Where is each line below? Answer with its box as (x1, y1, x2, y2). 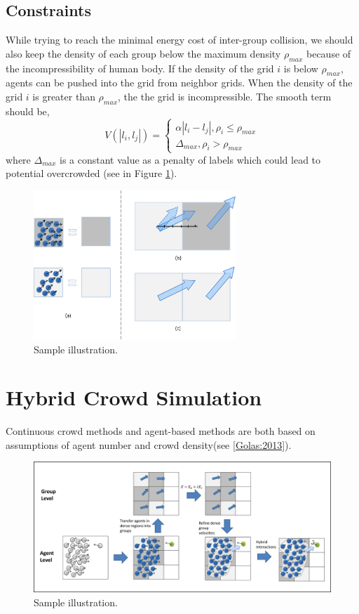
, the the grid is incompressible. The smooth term (118, 89, 332, 103)
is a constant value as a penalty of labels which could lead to (60, 152, 321, 166)
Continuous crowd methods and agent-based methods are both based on (6, 424, 316, 438)
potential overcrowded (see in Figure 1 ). (6, 166, 177, 181)
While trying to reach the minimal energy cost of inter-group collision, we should (6, 32, 353, 47)
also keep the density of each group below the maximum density (6, 46, 281, 60)
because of (306, 46, 351, 60)
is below (283, 60, 318, 75)
